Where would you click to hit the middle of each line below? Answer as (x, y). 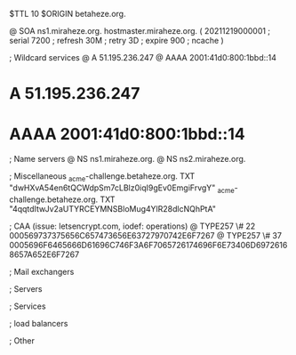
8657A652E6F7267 (44, 254)
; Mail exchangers (42, 271)
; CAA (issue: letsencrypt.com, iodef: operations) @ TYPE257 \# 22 (132, 226)
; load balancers (39, 323)
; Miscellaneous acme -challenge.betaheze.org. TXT (102, 177)
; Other (22, 340)
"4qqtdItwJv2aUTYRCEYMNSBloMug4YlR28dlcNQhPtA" (112, 208)
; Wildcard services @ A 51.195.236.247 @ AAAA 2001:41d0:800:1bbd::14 (143, 57)
